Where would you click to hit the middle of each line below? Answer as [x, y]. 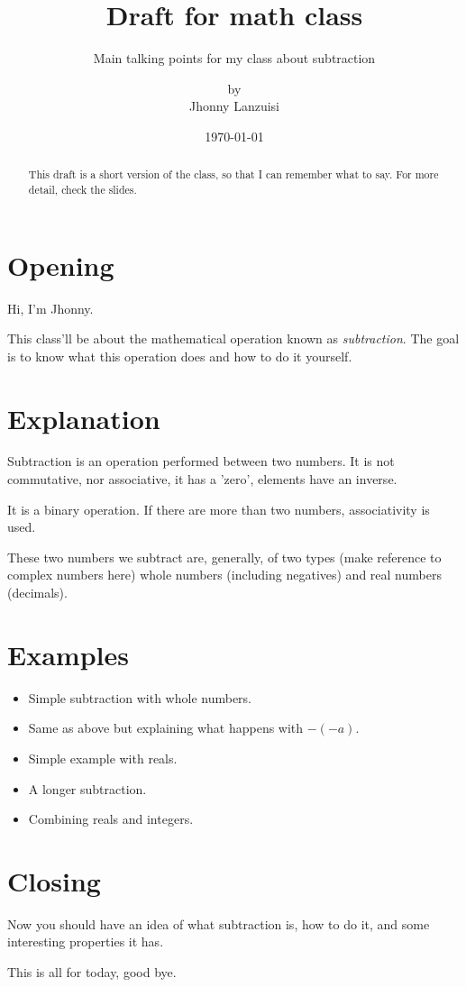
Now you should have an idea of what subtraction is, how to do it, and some [219, 923]
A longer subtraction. [87, 788]
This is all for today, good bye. [92, 972]
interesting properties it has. [86, 941]
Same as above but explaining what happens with [166, 728]
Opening [61, 265]
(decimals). [37, 593]
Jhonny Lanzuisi [234, 106]
